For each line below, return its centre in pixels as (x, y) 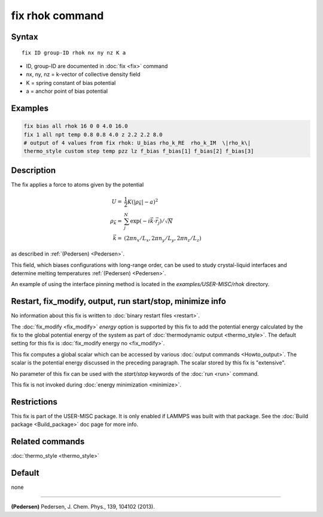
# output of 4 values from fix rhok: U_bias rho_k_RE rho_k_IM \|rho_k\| (137, 143)
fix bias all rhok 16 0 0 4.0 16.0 (76, 126)
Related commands (48, 442)
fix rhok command (57, 16)
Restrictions (34, 402)
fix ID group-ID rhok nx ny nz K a (74, 53)
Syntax (25, 37)
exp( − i (140, 221)
